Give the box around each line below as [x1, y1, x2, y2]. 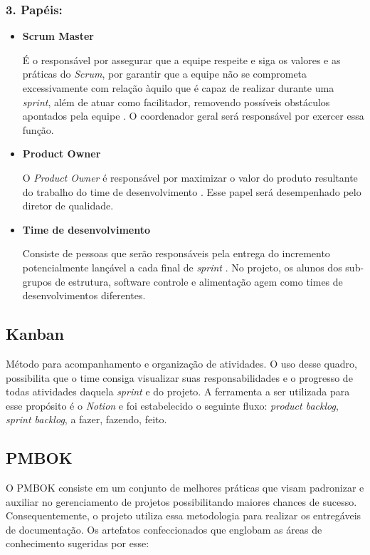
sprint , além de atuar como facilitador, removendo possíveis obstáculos [22, 94, 330, 109]
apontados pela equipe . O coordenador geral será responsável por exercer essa [22, 108, 364, 123]
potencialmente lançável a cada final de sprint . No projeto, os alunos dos [22, 259, 342, 274]
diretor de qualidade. [22, 198, 114, 213]
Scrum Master [22, 28, 94, 43]
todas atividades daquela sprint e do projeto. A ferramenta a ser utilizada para [6, 384, 350, 399]
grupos [22, 274, 52, 289]
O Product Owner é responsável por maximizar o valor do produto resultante [22, 170, 358, 185]
